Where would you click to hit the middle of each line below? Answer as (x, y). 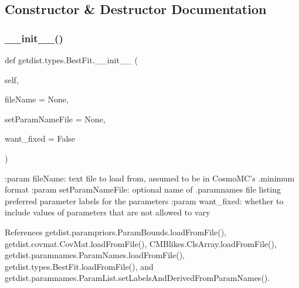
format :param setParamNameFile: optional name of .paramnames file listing (143, 189)
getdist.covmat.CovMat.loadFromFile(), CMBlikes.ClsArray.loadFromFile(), (141, 243)
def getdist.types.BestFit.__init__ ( (71, 60)
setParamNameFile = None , (55, 119)
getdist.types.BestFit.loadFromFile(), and (79, 266)
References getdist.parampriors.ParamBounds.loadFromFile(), (115, 232)
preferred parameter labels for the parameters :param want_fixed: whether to (144, 200)
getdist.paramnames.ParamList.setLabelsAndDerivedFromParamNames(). (137, 278)
